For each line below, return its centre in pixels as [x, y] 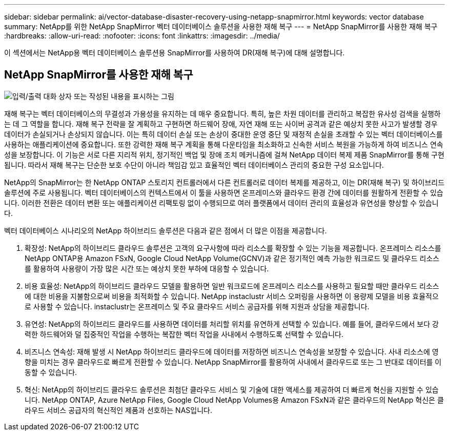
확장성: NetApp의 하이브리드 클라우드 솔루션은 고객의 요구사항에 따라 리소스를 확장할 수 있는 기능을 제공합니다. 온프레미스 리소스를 [233, 248]
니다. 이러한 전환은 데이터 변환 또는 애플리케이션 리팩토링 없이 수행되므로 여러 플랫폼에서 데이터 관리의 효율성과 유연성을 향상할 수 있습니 [221, 203]
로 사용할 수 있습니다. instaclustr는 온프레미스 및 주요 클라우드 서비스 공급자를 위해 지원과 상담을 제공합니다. [197, 306]
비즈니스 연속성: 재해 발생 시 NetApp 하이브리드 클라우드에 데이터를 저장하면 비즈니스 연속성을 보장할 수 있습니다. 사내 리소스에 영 [232, 351]
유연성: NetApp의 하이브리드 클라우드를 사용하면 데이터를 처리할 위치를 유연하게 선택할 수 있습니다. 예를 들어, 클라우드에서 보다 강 [232, 324]
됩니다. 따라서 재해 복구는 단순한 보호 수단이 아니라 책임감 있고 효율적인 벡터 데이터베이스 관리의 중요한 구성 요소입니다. [194, 165]
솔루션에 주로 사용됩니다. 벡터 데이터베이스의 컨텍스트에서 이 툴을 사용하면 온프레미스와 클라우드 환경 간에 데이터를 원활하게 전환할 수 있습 [224, 192]
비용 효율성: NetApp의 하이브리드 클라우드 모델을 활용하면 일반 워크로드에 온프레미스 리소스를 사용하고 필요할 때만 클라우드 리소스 [232, 286]
